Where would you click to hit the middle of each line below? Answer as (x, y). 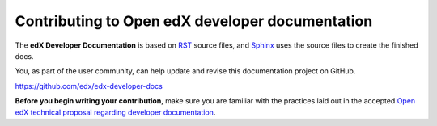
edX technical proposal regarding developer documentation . (115, 112)
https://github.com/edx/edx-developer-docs (89, 86)
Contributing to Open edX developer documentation (194, 21)
